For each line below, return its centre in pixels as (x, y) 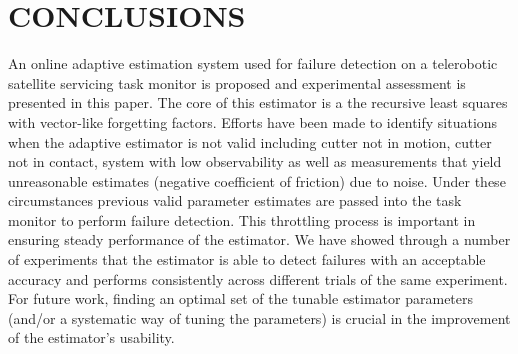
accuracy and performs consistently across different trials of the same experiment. (258, 278)
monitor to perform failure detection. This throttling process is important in (242, 219)
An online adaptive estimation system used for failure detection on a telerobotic (253, 63)
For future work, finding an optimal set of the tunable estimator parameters (241, 298)
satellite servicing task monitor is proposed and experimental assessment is (237, 82)
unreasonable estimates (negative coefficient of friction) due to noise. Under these (257, 180)
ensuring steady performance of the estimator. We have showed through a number (259, 239)
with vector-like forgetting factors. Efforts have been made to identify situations (253, 121)
